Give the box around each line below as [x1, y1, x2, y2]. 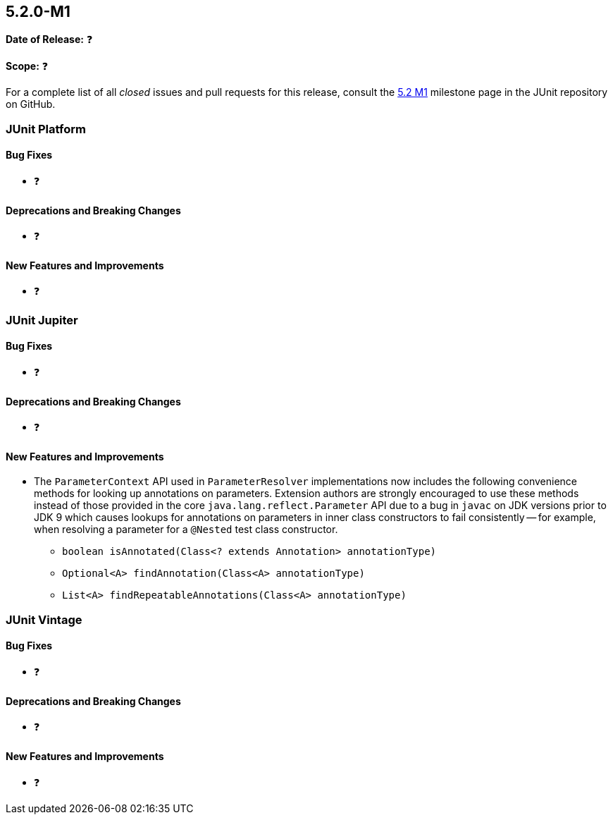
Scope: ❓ [6, 60, 49, 73]
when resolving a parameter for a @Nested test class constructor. [34, 523, 338, 536]
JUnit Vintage [6, 612, 82, 627]
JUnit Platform [6, 121, 86, 136]
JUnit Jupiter [6, 312, 78, 327]
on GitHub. [6, 98, 56, 111]
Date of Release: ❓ [6, 33, 93, 46]
